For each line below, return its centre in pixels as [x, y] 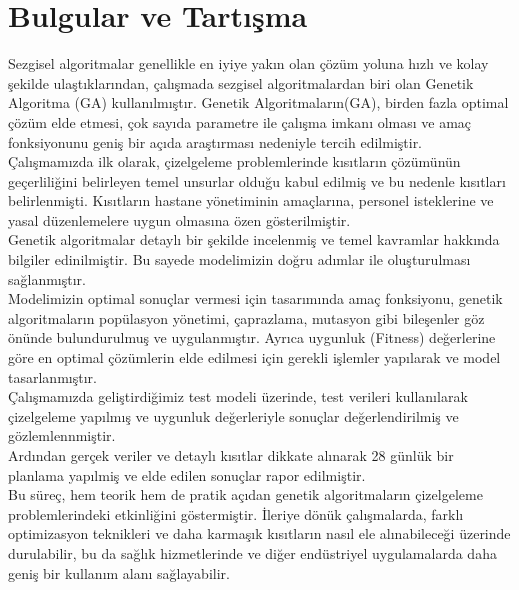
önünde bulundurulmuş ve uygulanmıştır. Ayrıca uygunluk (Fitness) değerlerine [252, 337]
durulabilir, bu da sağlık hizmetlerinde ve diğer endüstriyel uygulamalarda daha [252, 552]
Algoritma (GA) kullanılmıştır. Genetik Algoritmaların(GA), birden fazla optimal [258, 102]
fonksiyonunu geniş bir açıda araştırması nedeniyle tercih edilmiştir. [215, 141]
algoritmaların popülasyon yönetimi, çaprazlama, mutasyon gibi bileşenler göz [246, 317]
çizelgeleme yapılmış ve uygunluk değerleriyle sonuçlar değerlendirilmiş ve [233, 415]
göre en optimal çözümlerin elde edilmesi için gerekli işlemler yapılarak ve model [254, 357]
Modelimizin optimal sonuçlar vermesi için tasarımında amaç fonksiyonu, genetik [255, 298]
